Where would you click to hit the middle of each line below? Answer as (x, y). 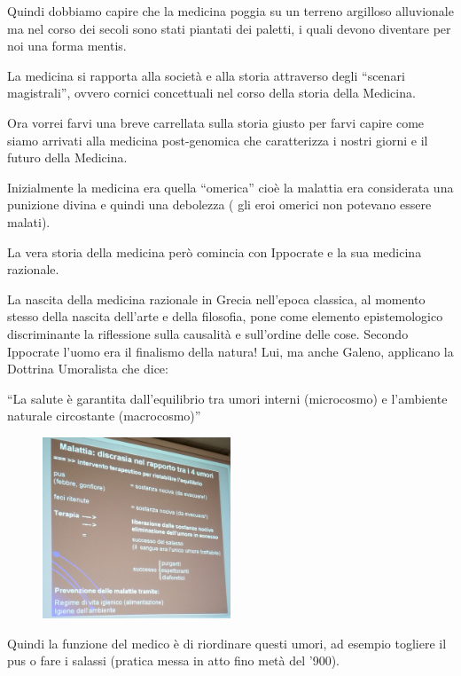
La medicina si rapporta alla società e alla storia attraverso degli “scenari (206, 75)
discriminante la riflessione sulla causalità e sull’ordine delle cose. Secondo (208, 333)
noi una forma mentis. (67, 46)
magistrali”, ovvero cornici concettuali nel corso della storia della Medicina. (211, 93)
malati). (29, 221)
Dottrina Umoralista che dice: (88, 369)
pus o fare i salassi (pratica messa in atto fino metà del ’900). (174, 660)
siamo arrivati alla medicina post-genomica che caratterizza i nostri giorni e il (218, 140)
